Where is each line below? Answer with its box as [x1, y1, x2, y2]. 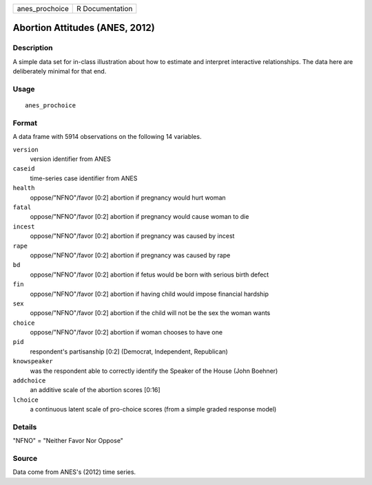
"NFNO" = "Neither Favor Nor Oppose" [12, 437, 124, 445]
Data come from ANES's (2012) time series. [12, 468, 136, 476]
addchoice [12, 377, 46, 385]
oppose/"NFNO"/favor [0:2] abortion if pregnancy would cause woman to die [30, 213, 249, 221]
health [12, 184, 35, 192]
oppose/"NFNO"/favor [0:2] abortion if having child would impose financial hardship [30, 290, 269, 298]
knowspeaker [12, 358, 53, 365]
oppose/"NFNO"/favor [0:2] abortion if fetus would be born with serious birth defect [30, 270, 269, 279]
